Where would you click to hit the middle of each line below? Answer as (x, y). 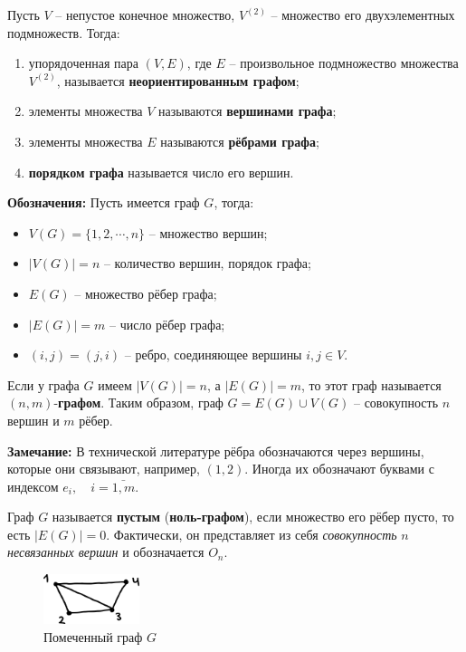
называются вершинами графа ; (247, 111)
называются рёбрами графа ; (240, 141)
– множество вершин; (208, 232)
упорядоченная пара (83, 63)
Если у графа (43, 384)
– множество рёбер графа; (146, 293)
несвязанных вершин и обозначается (106, 552)
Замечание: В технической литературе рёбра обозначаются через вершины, (216, 451)
